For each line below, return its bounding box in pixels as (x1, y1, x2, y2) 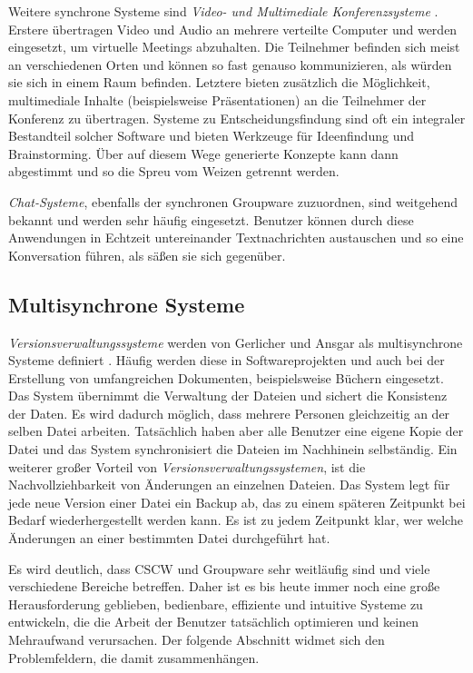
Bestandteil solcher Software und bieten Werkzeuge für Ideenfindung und (8, 126, 414, 145)
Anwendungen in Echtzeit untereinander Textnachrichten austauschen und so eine (8, 228, 464, 247)
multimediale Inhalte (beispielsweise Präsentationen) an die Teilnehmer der (8, 90, 427, 109)
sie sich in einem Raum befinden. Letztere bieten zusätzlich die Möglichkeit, (8, 73, 430, 92)
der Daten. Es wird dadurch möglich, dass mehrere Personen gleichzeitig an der (8, 403, 450, 422)
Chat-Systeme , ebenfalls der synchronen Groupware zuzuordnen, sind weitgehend (8, 192, 458, 211)
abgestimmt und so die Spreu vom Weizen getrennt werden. (8, 162, 340, 181)
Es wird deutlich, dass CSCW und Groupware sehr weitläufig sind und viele (8, 559, 430, 578)
